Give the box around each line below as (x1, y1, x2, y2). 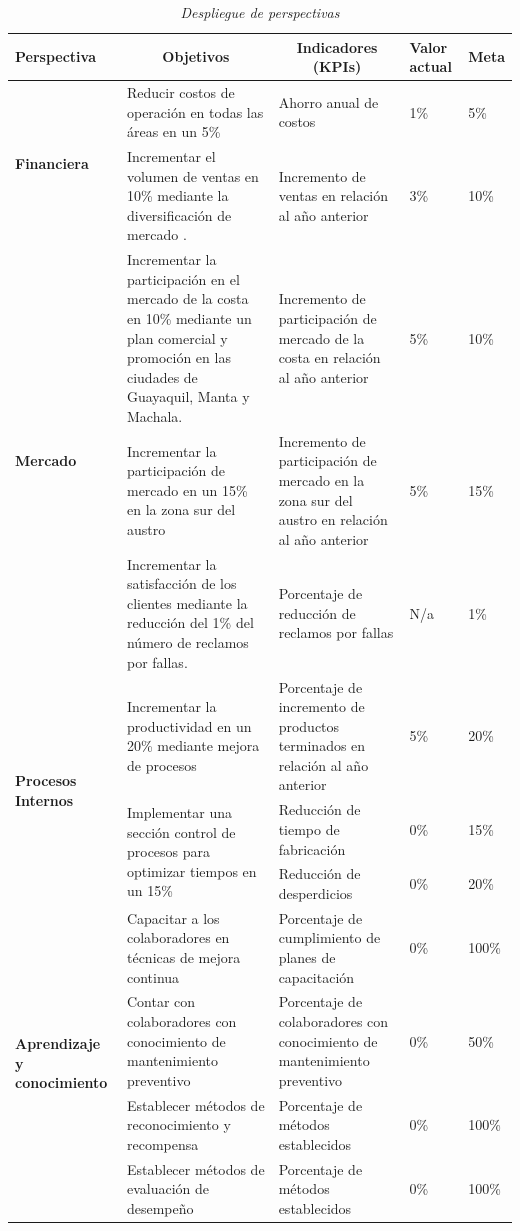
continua (126, 966, 180, 987)
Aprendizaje (15, 1033, 101, 1054)
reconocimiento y (126, 1114, 231, 1135)
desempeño (126, 1197, 194, 1218)
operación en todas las (126, 101, 264, 122)
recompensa (126, 1133, 199, 1154)
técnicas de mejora (126, 946, 241, 967)
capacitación (278, 966, 355, 987)
